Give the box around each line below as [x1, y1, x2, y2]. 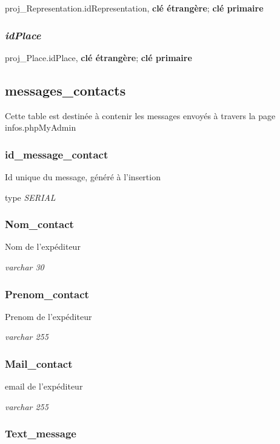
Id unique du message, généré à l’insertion [5, 171, 161, 183]
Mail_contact [5, 356, 73, 371]
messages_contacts [5, 80, 126, 99]
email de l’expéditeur [5, 380, 83, 393]
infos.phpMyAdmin [5, 121, 76, 134]
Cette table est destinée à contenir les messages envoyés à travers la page [5, 109, 276, 122]
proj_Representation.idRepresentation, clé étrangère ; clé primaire [5, 2, 264, 14]
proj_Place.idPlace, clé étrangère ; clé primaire [5, 51, 192, 64]
